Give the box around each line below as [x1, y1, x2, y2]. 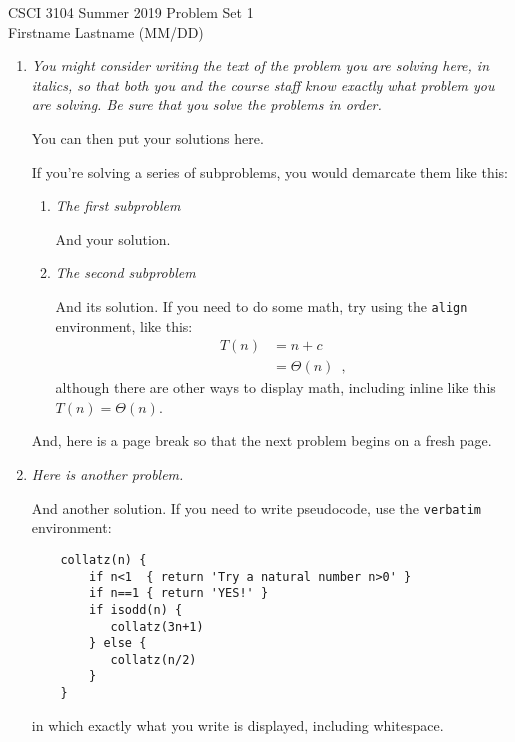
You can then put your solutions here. [31, 127, 264, 148]
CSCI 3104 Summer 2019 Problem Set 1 [8, 2, 254, 22]
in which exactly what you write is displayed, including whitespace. [31, 714, 444, 735]
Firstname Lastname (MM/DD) [8, 21, 204, 42]
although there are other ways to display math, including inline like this [55, 377, 496, 398]
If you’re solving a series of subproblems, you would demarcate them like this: [31, 161, 509, 182]
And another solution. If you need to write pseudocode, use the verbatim [31, 497, 482, 518]
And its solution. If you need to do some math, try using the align [55, 295, 468, 316]
